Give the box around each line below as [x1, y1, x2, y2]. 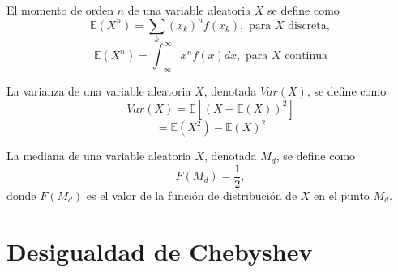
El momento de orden [6, 2, 114, 18]
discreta [288, 19, 327, 32]
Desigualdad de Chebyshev [6, 234, 313, 267]
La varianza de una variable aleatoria [6, 83, 191, 100]
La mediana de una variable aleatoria [6, 147, 191, 164]
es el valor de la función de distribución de [86, 186, 297, 203]
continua [285, 50, 328, 62]
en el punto [314, 186, 370, 203]
